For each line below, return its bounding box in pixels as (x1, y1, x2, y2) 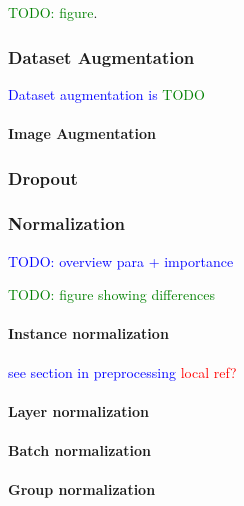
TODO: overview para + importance (8, 250, 234, 271)
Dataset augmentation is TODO (8, 83, 205, 104)
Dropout (8, 165, 78, 190)
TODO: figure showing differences (8, 284, 215, 305)
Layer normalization (8, 400, 149, 421)
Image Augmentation (8, 123, 156, 143)
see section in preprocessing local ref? (8, 361, 237, 382)
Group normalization (8, 479, 156, 500)
